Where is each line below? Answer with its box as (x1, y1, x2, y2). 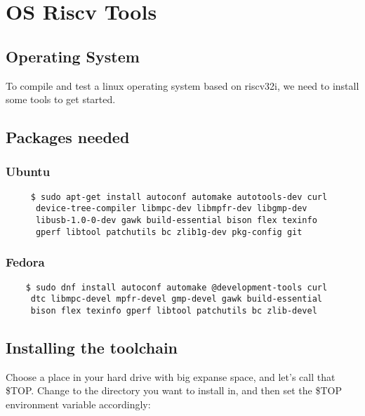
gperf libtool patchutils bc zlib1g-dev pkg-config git (35, 227, 303, 237)
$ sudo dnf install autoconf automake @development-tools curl (25, 282, 328, 293)
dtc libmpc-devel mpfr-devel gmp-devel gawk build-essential (30, 294, 323, 304)
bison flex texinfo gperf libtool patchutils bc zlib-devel (30, 305, 317, 316)
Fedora (6, 253, 45, 271)
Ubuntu (6, 163, 51, 180)
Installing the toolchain (6, 336, 178, 358)
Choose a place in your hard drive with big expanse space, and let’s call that (6, 369, 336, 384)
